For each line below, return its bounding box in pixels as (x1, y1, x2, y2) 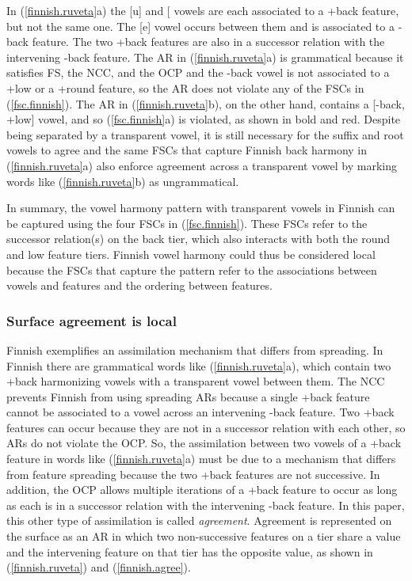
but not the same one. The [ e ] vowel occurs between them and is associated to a (6, 17, 395, 34)
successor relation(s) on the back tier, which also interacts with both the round (6, 230, 391, 247)
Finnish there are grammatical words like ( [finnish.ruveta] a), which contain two (6, 357, 391, 374)
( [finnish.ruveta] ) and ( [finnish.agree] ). (6, 559, 191, 575)
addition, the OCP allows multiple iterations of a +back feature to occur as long (6, 481, 398, 498)
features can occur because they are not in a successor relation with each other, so (6, 419, 406, 435)
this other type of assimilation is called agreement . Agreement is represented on (6, 512, 392, 529)
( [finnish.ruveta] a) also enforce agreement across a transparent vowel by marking (6, 157, 397, 173)
